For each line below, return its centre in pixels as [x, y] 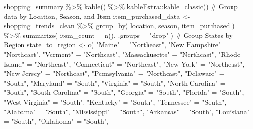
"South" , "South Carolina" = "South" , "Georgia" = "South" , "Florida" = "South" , [124, 92]
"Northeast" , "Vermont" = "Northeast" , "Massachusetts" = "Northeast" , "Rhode [122, 54]
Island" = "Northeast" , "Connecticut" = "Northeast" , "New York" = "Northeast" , [124, 64]
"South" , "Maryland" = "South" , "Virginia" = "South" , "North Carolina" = [115, 83]
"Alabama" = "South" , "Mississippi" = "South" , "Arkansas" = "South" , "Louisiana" [127, 111]
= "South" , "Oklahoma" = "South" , [56, 121]
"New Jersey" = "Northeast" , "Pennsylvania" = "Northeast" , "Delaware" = [114, 73]
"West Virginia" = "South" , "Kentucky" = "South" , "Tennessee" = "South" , [115, 101]
